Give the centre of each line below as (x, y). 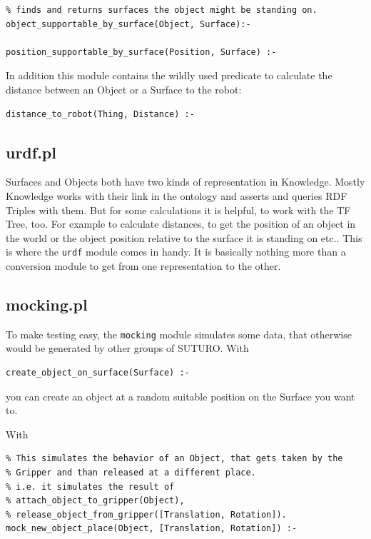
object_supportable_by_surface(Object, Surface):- (128, 24)
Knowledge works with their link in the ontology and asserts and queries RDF (177, 195)
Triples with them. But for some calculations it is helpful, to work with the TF (178, 210)
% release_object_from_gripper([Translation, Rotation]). (146, 514)
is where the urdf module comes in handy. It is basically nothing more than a (176, 252)
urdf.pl (31, 152)
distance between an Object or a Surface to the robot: (124, 89)
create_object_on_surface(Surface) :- (98, 373)
